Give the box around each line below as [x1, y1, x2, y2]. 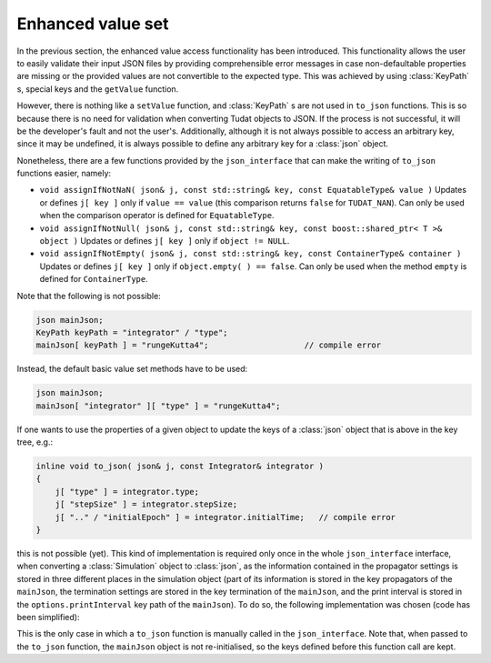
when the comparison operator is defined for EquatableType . [39, 210, 275, 221]
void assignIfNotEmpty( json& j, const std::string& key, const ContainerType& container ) [39, 248, 462, 259]
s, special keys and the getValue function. [16, 83, 179, 95]
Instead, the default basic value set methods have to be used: [16, 364, 248, 375]
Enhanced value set [16, 14, 169, 34]
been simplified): [16, 611, 80, 622]
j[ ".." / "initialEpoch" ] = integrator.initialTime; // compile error [55, 512, 396, 522]
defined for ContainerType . [39, 274, 149, 285]
